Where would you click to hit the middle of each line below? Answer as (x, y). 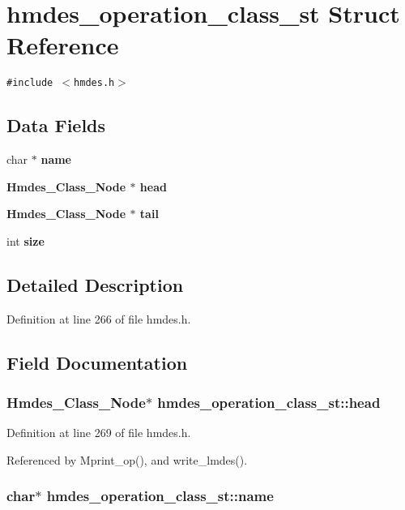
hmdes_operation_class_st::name (160, 496)
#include (30, 83)
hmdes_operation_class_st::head (269, 403)
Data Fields (56, 125)
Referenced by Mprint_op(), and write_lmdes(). (127, 459)
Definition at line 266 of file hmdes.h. (99, 318)
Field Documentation (97, 362)
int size (26, 240)
